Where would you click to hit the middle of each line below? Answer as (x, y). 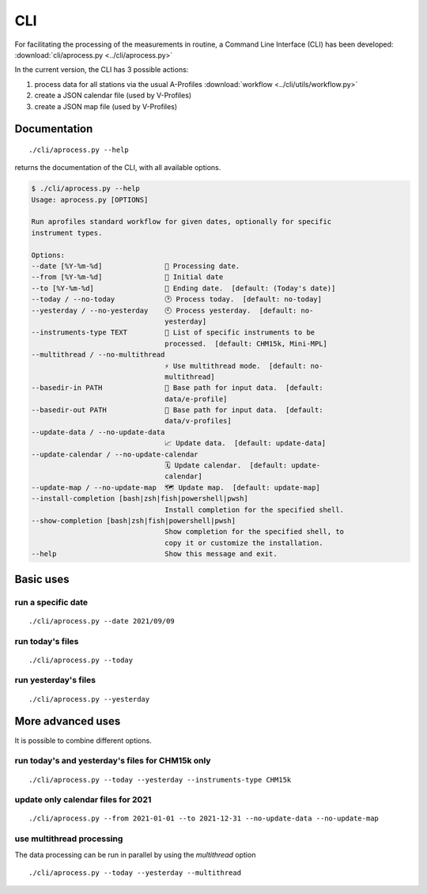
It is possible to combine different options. (83, 741)
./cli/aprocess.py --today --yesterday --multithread (135, 873)
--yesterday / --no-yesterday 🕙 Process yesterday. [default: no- (172, 310)
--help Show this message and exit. (154, 554)
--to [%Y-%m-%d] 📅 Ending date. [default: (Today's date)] (183, 288)
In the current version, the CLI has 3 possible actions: (102, 70)
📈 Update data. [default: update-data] (246, 443)
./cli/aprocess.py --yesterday (89, 699)
